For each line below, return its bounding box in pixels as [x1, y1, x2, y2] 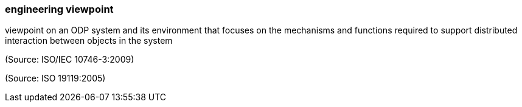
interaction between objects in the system [5, 35, 173, 46]
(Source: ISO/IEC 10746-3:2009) [5, 54, 134, 65]
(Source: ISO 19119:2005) [5, 73, 106, 84]
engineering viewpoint [5, 3, 114, 15]
